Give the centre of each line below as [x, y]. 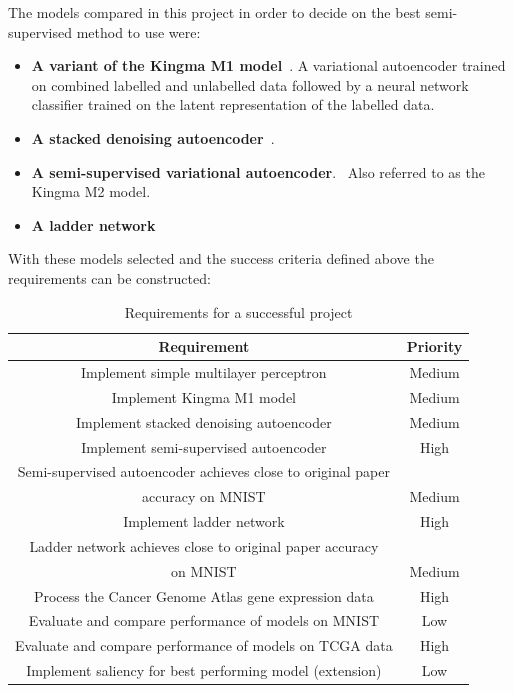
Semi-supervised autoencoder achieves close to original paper [203, 471]
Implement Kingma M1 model [204, 396]
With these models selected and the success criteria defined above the [221, 258]
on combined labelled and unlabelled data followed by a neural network [250, 84]
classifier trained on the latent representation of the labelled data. [233, 104]
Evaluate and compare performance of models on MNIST [204, 620]
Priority [434, 346]
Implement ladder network [204, 521]
